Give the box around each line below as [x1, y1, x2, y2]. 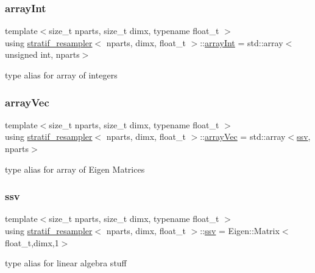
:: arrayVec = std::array [200, 130, 286, 143]
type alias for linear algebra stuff [5, 257, 127, 269]
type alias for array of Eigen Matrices [5, 162, 145, 175]
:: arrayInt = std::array [200, 36, 283, 49]
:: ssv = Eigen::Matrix [200, 224, 280, 237]
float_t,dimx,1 [5, 236, 59, 249]
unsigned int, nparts [5, 48, 80, 61]
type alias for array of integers [5, 69, 118, 81]
